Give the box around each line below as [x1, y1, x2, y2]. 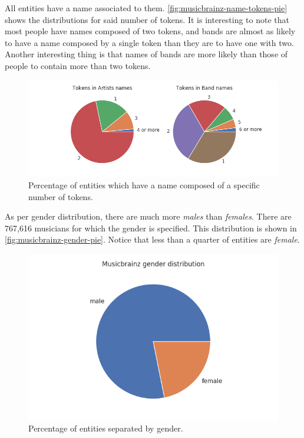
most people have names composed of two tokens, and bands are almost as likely [5, 25, 296, 37]
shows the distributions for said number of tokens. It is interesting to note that [5, 13, 289, 25]
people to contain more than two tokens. [5, 59, 151, 71]
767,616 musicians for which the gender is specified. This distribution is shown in [5, 221, 297, 234]
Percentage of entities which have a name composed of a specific [28, 178, 260, 191]
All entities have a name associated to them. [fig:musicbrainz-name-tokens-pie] [5, 2, 288, 14]
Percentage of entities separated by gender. [28, 422, 183, 434]
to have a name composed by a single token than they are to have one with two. [5, 36, 294, 48]
